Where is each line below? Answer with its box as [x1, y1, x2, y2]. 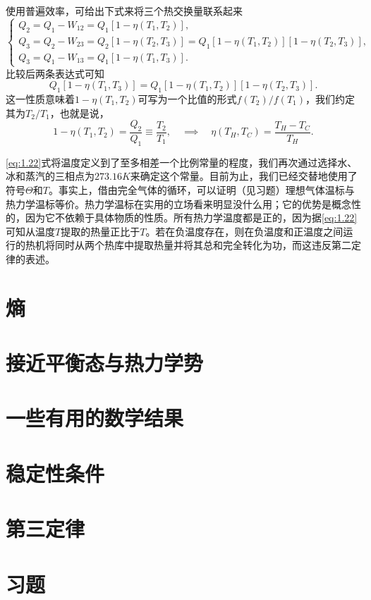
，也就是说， [49, 105, 109, 120]
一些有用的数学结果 [6, 403, 184, 432]
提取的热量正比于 [61, 224, 140, 238]
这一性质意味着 [6, 91, 75, 106]
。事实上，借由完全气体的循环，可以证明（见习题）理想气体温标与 [48, 182, 355, 197]
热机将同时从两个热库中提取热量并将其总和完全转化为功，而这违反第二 [25, 238, 351, 252]
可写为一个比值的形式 [138, 91, 237, 106]
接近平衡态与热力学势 [6, 348, 204, 377]
